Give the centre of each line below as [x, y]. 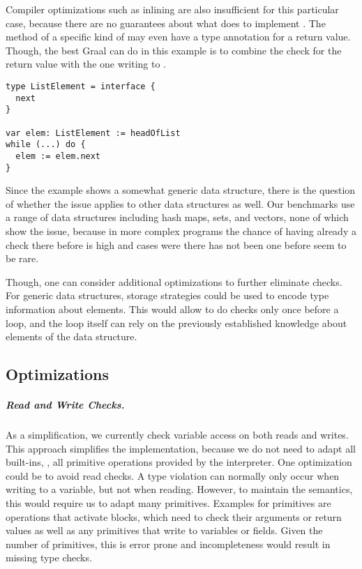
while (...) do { [46, 145]
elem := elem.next [58, 156]
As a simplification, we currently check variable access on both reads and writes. [177, 435]
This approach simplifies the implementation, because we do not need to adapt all [181, 448]
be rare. [22, 258]
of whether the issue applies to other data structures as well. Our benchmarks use [180, 203]
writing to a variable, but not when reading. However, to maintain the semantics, [179, 489]
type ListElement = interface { [81, 86]
